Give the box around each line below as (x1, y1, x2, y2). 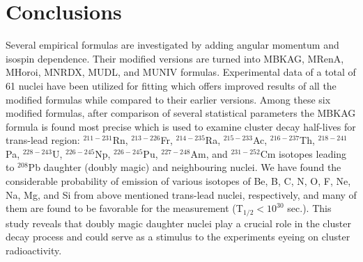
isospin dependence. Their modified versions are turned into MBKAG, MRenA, (6, 51, 344, 65)
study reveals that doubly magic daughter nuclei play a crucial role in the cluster (6, 215, 351, 230)
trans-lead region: (6, 133, 80, 147)
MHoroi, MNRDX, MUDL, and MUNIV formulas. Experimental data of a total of (6, 65, 356, 79)
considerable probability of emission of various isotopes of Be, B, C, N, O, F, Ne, (6, 174, 351, 188)
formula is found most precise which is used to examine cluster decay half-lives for (6, 119, 356, 133)
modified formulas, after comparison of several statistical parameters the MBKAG (6, 106, 356, 120)
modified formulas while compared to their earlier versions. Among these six (6, 92, 331, 106)
